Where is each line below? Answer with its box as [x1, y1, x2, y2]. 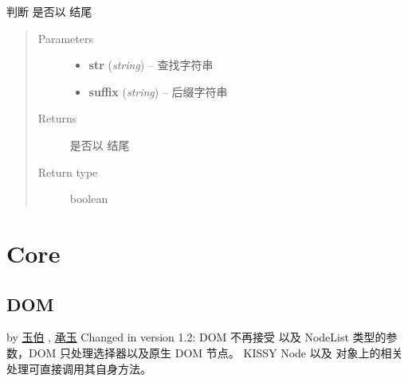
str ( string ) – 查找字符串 [88, 57, 214, 73]
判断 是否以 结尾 [6, 3, 92, 19]
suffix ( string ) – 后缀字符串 [88, 83, 228, 99]
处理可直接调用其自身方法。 [6, 360, 151, 376]
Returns [37, 110, 77, 127]
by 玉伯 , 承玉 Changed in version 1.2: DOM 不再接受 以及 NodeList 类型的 [6, 329, 386, 345]
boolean [69, 190, 108, 207]
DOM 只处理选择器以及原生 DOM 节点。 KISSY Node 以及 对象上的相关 [28, 344, 403, 361]
